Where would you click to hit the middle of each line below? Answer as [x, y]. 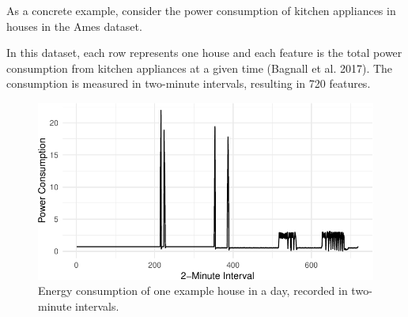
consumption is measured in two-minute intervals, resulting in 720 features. [189, 83]
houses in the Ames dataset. [74, 26]
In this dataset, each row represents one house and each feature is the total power [204, 53]
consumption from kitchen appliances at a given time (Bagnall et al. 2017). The [200, 68]
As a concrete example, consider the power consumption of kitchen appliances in [201, 10]
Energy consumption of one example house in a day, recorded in [193, 291]
